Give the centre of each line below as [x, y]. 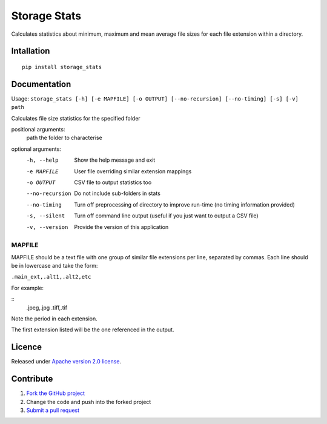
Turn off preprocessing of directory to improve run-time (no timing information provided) [184, 204]
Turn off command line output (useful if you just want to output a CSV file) [166, 216]
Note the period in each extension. [54, 319]
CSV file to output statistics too [113, 182]
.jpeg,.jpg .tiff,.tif [47, 307]
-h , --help [42, 160]
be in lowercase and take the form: [54, 266]
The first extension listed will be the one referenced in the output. [93, 330]
